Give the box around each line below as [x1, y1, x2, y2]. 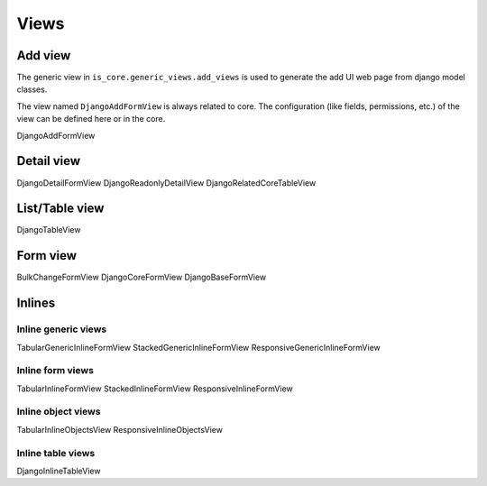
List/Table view [16, 201, 105, 216]
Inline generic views [16, 323, 107, 335]
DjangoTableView [16, 225, 81, 235]
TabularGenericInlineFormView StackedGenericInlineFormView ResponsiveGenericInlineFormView [16, 342, 381, 353]
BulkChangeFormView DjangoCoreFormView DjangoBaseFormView [16, 271, 267, 283]
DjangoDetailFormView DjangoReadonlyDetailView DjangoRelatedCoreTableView [16, 177, 317, 188]
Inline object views [16, 406, 101, 418]
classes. [16, 84, 48, 95]
